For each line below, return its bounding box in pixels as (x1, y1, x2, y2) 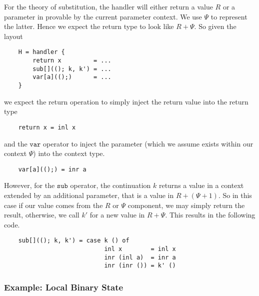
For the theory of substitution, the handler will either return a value (4, 1, 213, 11)
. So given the (194, 21, 236, 31)
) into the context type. (33, 148, 105, 158)
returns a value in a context (158, 180, 244, 190)
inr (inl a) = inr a (104, 253, 176, 261)
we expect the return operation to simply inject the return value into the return (4, 96, 248, 106)
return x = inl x (18, 123, 76, 131)
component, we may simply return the (127, 199, 245, 210)
